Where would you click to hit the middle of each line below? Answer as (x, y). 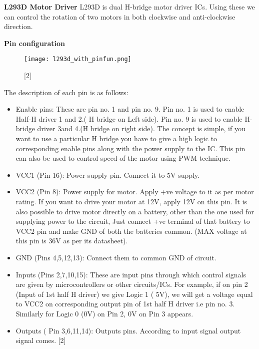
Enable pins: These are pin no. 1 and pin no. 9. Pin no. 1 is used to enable (130, 109)
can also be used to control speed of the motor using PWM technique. (123, 158)
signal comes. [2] (41, 340)
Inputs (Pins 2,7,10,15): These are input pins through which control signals (131, 274)
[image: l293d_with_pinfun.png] (78, 59)
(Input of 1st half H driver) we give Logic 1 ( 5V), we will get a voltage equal (134, 294)
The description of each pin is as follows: (66, 92)
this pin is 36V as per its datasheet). (72, 241)
